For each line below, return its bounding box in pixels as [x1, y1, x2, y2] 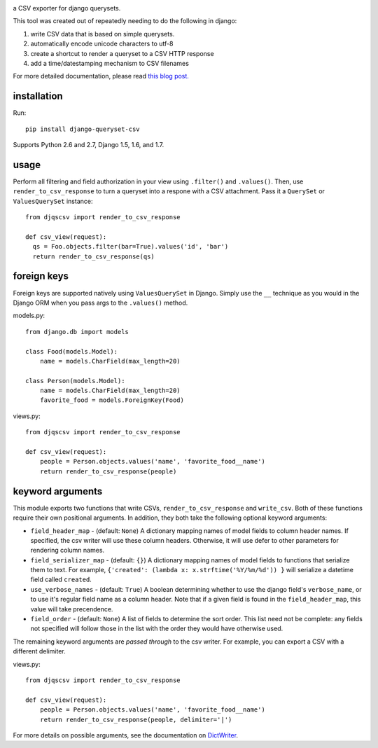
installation [13, 90, 63, 102]
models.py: [13, 312, 45, 320]
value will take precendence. [30, 604, 113, 613]
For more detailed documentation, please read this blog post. [13, 72, 189, 81]
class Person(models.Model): [25, 377, 125, 385]
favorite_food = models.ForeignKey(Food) [39, 396, 185, 404]
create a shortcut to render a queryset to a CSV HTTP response [30, 49, 214, 57]
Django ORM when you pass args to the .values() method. [13, 298, 188, 307]
